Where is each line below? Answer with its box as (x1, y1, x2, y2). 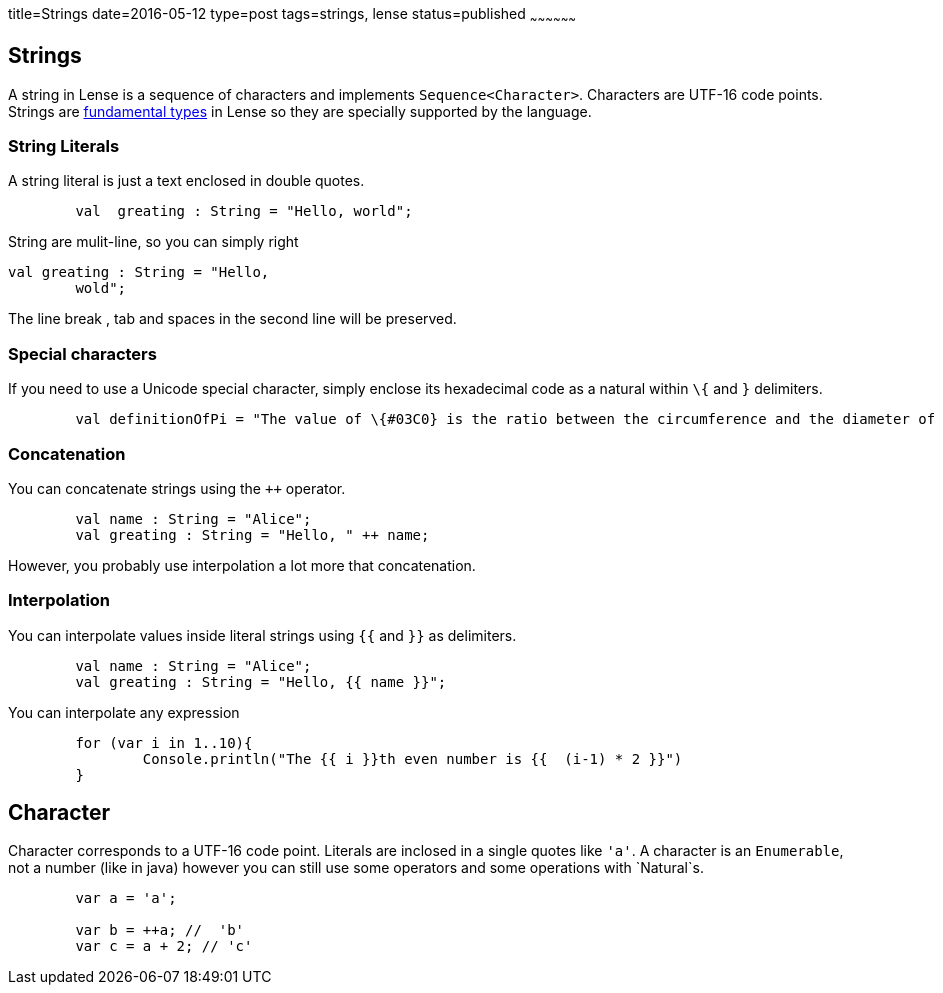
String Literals (8, 136, 120, 157)
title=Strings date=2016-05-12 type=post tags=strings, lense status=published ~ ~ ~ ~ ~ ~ (8, 5, 577, 26)
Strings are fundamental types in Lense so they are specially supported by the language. (8, 102, 592, 120)
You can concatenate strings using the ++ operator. (8, 479, 346, 497)
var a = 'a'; (75, 890, 177, 907)
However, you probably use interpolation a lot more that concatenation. (8, 556, 476, 574)
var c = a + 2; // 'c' (75, 938, 253, 955)
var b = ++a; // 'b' (75, 922, 245, 939)
